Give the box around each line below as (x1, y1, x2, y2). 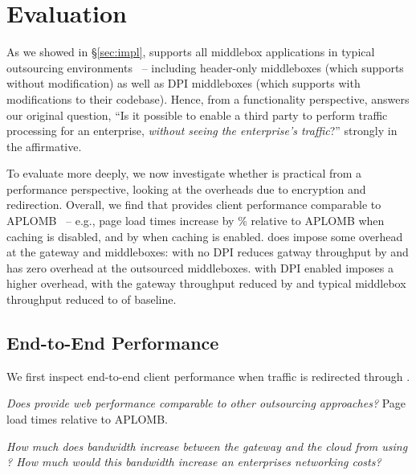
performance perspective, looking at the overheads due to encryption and (6, 180, 366, 197)
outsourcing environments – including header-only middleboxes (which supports (6, 59, 404, 76)
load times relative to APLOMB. (6, 411, 168, 428)
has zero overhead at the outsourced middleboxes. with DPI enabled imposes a (6, 259, 394, 276)
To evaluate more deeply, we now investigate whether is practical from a (6, 165, 362, 182)
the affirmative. (6, 137, 82, 154)
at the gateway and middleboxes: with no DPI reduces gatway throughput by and (6, 244, 409, 260)
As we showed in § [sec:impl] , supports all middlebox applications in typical (6, 43, 375, 60)
